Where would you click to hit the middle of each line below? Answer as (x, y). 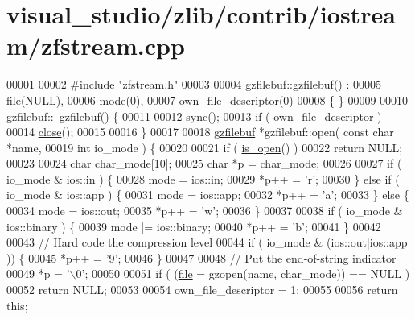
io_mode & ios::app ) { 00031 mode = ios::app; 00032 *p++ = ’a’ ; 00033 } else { (208, 195)
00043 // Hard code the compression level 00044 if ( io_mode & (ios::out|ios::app (207, 242)
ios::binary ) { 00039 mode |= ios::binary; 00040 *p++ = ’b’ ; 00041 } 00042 (194, 226)
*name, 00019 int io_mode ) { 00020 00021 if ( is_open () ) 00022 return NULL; (205, 147)
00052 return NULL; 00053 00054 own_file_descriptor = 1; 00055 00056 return (202, 290)
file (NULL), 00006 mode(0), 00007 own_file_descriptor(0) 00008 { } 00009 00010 (207, 99)
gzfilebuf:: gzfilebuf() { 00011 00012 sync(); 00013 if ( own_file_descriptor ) (194, 116)
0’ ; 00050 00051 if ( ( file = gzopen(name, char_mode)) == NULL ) (243, 273)
